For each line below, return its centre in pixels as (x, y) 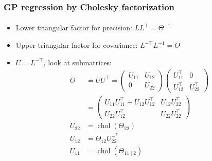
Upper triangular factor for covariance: (77, 45)
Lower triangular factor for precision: (74, 28)
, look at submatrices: (78, 62)
